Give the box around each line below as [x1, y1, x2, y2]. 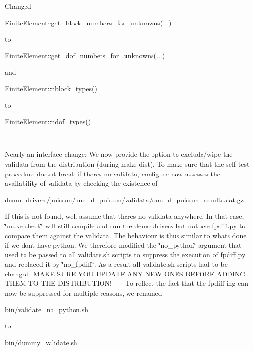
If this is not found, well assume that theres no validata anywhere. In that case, [5, 211, 244, 221]
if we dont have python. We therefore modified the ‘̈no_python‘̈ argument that [5, 240, 242, 250]
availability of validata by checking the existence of [5, 178, 158, 188]
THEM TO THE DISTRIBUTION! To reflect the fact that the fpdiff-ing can [5, 278, 249, 288]
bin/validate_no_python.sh [5, 304, 89, 314]
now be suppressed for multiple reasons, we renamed [5, 288, 162, 298]
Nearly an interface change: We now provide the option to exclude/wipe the [5, 149, 233, 159]
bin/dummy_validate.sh [5, 337, 77, 347]
